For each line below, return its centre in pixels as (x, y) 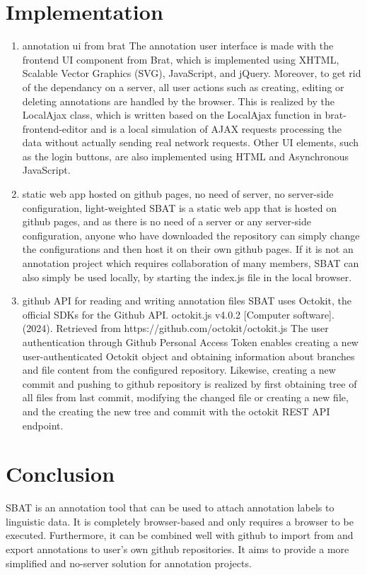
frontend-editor (55, 128)
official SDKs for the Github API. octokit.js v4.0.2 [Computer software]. (178, 314)
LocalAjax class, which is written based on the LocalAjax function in (172, 115)
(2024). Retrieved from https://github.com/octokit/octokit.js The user (175, 328)
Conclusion (60, 474)
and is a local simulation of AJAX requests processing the (216, 128)
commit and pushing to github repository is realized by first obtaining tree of (190, 383)
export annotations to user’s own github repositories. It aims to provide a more (177, 549)
